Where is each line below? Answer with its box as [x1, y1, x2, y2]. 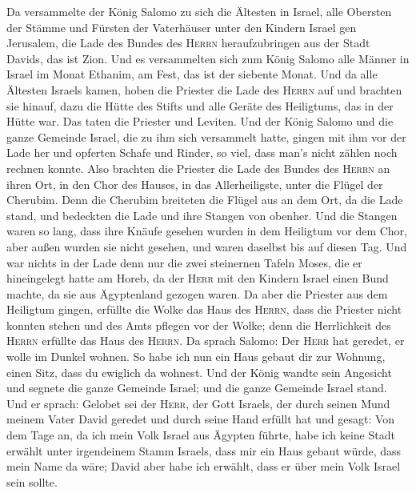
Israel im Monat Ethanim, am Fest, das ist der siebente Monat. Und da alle [6, 66, 378, 82]
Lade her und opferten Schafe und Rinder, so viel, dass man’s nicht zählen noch [6, 144, 398, 161]
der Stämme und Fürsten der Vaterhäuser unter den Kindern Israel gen [6, 18, 357, 35]
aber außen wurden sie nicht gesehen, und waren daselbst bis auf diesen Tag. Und [6, 238, 407, 255]
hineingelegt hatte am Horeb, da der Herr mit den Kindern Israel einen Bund [6, 270, 389, 287]
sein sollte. [6, 473, 58, 490]
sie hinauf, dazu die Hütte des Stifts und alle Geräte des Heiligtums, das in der [6, 97, 394, 114]
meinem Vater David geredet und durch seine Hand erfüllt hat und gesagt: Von [6, 411, 395, 427]
